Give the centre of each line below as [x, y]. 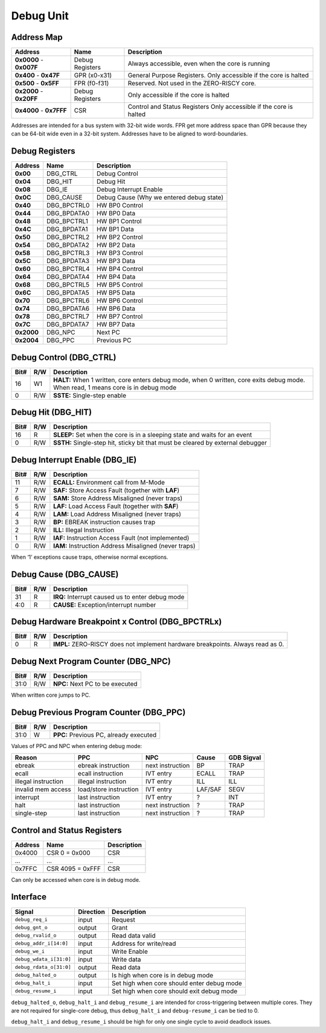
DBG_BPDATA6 [68, 308]
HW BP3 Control [120, 253]
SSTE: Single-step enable [90, 395]
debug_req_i [31, 920]
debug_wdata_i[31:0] [43, 960]
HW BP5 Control [120, 285]
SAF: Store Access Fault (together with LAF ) [117, 490]
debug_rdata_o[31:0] [43, 967]
